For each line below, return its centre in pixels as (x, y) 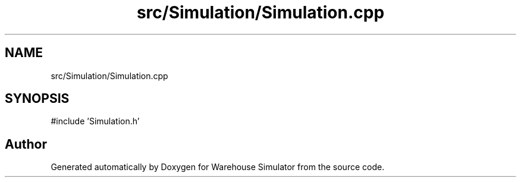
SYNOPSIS (37, 99)
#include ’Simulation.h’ (95, 121)
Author (26, 144)
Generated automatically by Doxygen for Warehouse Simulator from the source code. (218, 167)
